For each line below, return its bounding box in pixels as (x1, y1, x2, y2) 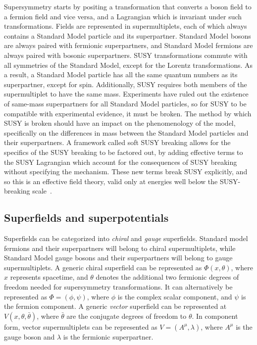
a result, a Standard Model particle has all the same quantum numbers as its (4, 69, 238, 80)
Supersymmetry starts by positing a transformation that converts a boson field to (4, 1, 252, 11)
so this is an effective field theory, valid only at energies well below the (4, 176, 218, 186)
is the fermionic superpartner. (63, 331, 154, 342)
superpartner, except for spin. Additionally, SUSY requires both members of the (4, 79, 247, 89)
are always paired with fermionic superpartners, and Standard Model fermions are (4, 40, 253, 50)
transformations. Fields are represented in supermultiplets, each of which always (4, 21, 247, 31)
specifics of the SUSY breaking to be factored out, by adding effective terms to (4, 147, 243, 157)
